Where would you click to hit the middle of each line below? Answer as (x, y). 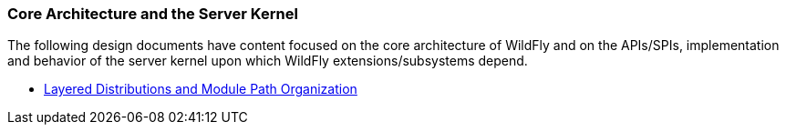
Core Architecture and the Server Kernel (153, 14)
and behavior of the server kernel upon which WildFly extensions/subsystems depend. (268, 61)
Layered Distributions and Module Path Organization (201, 89)
